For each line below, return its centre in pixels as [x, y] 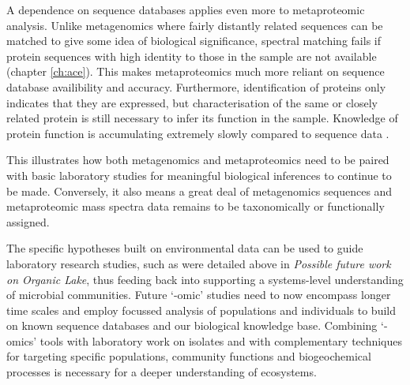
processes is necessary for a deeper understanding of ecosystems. [162, 372]
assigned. [28, 221]
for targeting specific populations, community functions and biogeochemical [189, 356]
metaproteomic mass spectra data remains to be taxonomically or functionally [196, 206]
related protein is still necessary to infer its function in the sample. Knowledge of [202, 118]
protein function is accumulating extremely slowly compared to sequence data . [198, 133]
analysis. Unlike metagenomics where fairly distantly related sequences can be [195, 25]
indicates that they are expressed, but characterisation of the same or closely [192, 102]
